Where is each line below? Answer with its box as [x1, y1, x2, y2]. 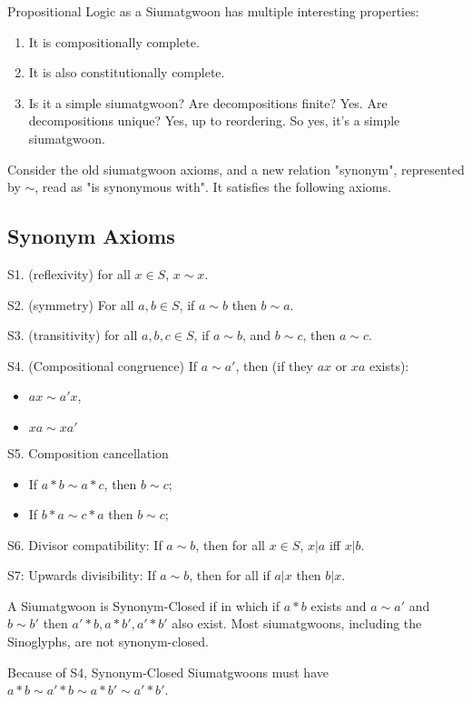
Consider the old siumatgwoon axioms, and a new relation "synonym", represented [7, 159, 465, 178]
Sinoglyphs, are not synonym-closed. [7, 632, 209, 651]
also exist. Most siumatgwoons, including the [172, 614, 422, 633]
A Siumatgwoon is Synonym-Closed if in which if [7, 596, 280, 615]
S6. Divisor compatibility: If [7, 535, 162, 554]
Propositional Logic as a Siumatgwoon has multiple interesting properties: [7, 2, 419, 20]
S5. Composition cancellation [7, 443, 169, 462]
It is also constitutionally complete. [28, 63, 225, 82]
